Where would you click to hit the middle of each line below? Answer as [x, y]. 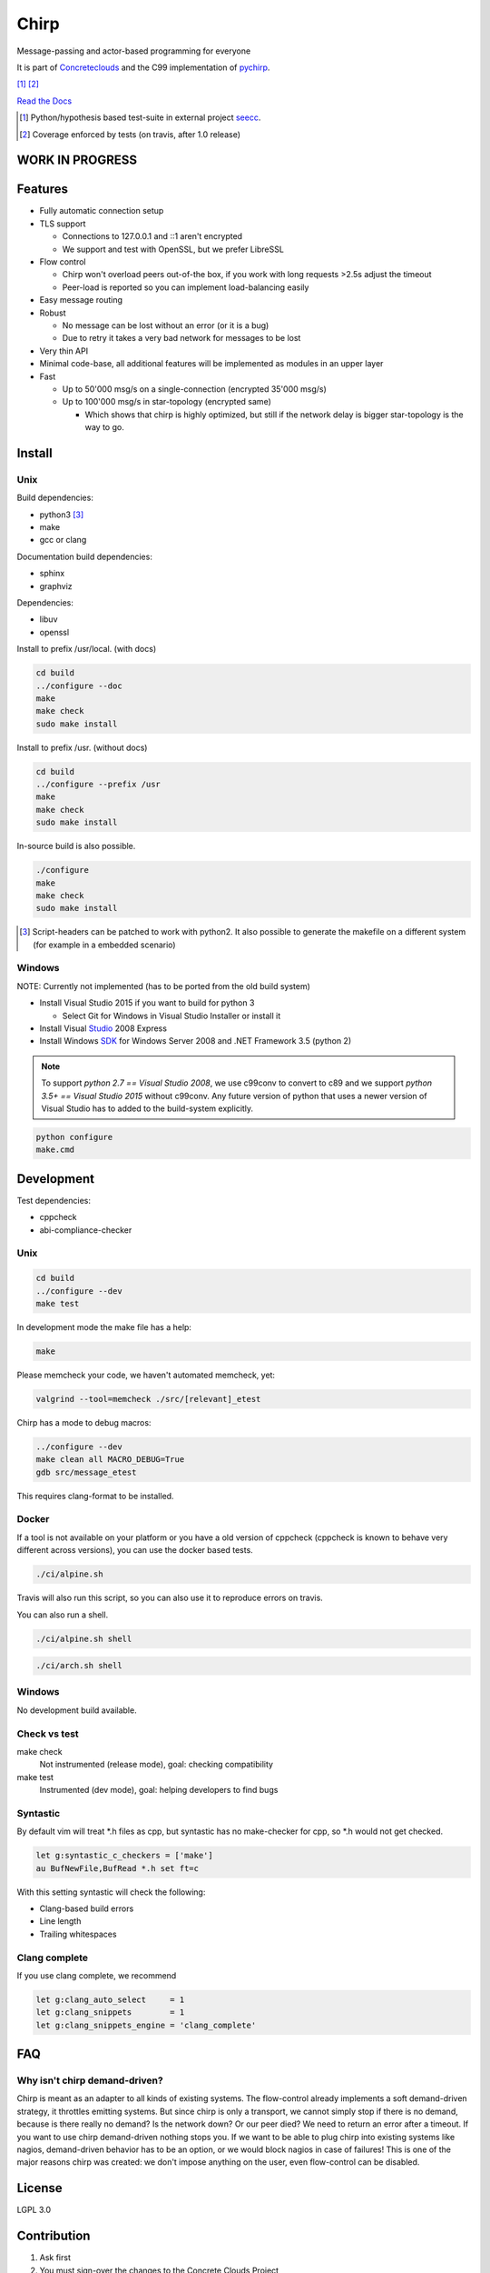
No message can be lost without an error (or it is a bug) [166, 325]
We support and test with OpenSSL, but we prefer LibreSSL [173, 249]
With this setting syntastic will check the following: [111, 1892]
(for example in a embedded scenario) [104, 945]
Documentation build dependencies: [85, 556]
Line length [60, 1921]
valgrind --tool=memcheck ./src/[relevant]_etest [148, 1399]
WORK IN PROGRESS [77, 160]
